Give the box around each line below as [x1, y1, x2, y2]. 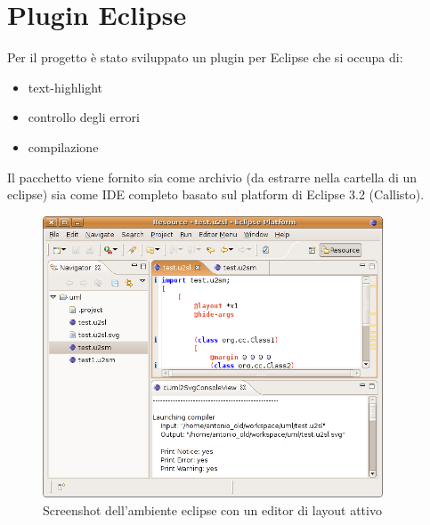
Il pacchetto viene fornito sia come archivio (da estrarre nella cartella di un [7, 167, 418, 186]
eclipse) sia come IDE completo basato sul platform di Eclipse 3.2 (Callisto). [7, 185, 425, 204]
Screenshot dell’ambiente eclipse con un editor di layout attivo [43, 500, 382, 519]
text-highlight [28, 77, 103, 96]
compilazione [28, 137, 99, 156]
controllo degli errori [28, 108, 140, 126]
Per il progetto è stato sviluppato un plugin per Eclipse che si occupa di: [7, 48, 403, 67]
